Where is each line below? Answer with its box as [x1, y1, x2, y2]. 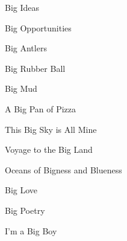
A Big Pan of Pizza [5, 102, 76, 115]
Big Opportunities [5, 21, 72, 34]
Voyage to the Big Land [5, 143, 93, 156]
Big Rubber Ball [5, 62, 66, 74]
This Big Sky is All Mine [5, 123, 97, 135]
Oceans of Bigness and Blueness [5, 163, 122, 176]
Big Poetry [5, 204, 45, 216]
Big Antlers [5, 42, 47, 54]
